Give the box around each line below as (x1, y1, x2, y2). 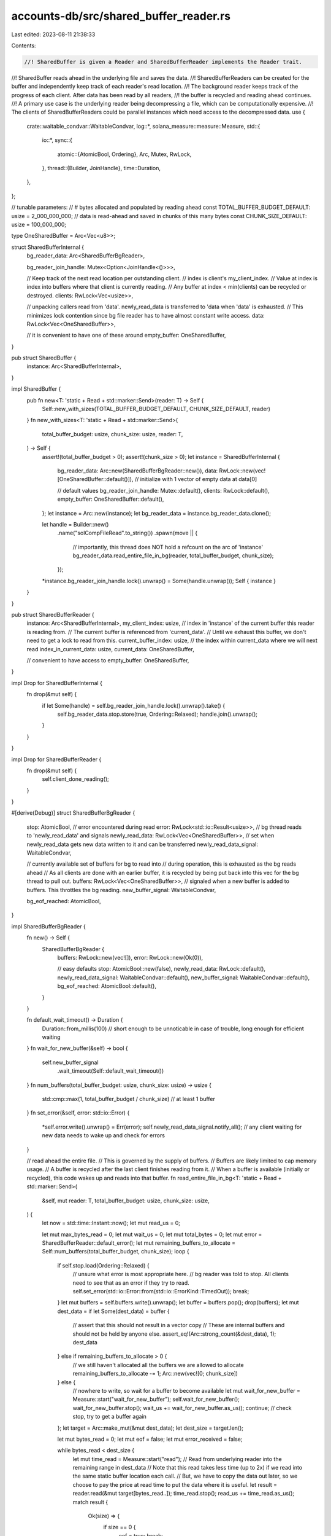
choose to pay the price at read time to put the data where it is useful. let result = (72, 1481, 277, 1488)
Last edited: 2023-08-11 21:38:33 (11, 31, 96, 38)
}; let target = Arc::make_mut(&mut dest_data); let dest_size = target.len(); (57, 1424, 244, 1432)
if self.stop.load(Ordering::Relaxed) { (57, 1261, 150, 1269)
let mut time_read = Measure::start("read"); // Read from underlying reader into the (72, 1455, 282, 1462)
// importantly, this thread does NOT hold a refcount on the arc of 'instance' (72, 543, 264, 551)
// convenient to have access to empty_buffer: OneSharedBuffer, (26, 657, 189, 664)
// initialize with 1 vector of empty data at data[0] (134, 476, 257, 483)
